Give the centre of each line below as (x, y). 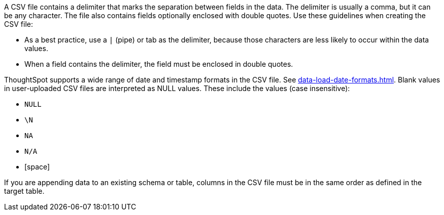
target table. (24, 191)
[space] (37, 167)
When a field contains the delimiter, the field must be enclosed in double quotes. (159, 64)
